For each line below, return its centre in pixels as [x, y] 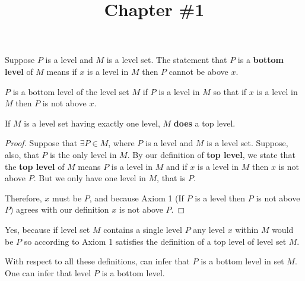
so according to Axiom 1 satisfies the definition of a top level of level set [155, 241]
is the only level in [83, 154]
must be [67, 198]
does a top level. [204, 123]
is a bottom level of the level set [71, 91]
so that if [230, 91]
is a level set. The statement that [167, 60]
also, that [22, 154]
